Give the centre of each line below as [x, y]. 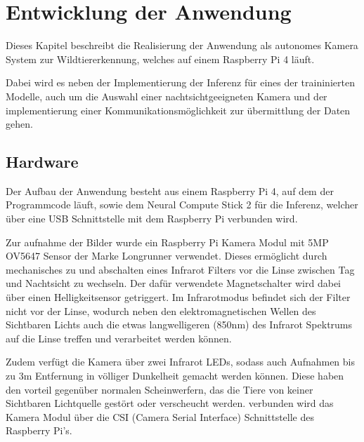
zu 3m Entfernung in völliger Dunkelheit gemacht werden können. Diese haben [175, 376]
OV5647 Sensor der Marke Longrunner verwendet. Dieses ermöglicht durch [167, 256]
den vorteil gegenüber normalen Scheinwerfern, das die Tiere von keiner [160, 389]
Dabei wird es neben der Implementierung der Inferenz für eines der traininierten [180, 82]
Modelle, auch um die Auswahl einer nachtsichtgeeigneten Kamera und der [167, 96]
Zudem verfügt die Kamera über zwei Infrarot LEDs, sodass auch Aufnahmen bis [180, 362]
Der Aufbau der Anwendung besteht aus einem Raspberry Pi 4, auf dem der [170, 190]
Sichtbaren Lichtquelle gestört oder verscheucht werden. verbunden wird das [170, 403]
